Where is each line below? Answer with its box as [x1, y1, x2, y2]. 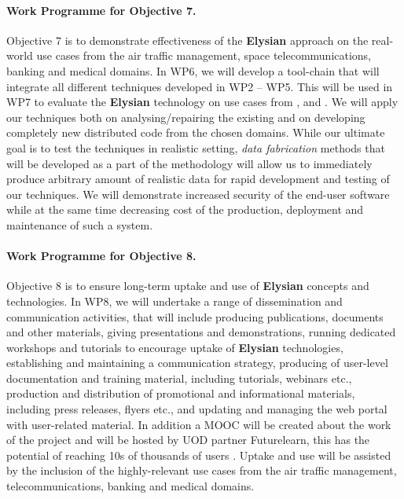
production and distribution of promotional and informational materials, [6, 385, 355, 402]
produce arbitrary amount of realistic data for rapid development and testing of [6, 171, 390, 187]
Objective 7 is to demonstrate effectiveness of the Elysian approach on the [6, 31, 369, 48]
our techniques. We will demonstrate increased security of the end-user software [6, 185, 390, 202]
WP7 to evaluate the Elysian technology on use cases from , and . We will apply [6, 94, 398, 110]
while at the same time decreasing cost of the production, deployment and [6, 201, 364, 218]
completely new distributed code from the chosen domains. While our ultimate [6, 124, 385, 141]
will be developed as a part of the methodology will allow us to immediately [6, 155, 373, 171]
